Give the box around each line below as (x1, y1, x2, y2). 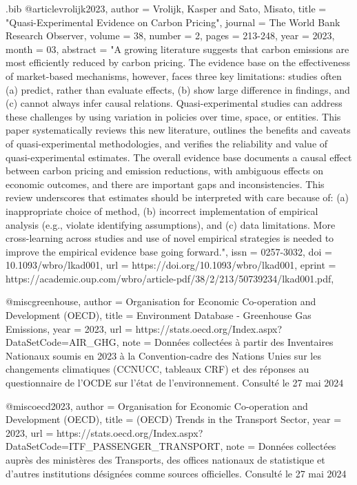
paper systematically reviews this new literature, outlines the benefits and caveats (6, 123, 351, 137)
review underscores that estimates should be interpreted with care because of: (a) (6, 190, 349, 205)
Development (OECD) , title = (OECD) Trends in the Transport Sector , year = (6, 412, 342, 426)
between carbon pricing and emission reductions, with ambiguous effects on (6, 163, 323, 178)
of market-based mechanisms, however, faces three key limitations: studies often (6, 68, 342, 83)
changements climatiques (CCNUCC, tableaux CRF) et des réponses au (6, 362, 309, 376)
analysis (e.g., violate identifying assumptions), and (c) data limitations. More (6, 217, 336, 231)
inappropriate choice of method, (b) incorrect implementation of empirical (6, 203, 318, 218)
